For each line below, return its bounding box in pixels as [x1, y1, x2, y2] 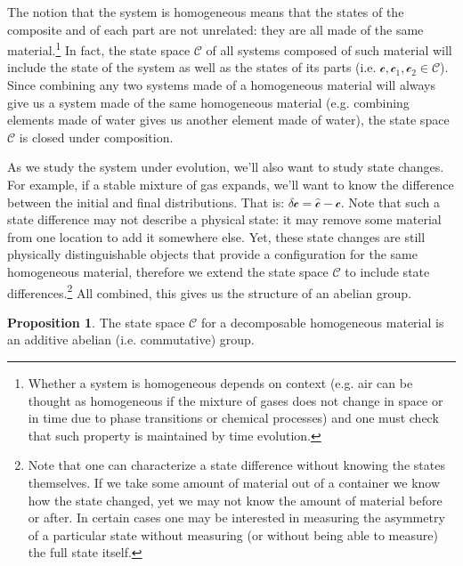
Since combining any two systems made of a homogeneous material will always [7, 76, 436, 94]
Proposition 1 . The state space [7, 312, 185, 331]
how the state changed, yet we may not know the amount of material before [28, 490, 443, 509]
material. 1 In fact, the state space [7, 38, 191, 59]
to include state [345, 262, 430, 280]
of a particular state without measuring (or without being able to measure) [28, 525, 438, 544]
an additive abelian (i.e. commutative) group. [7, 330, 255, 349]
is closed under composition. [19, 127, 174, 146]
